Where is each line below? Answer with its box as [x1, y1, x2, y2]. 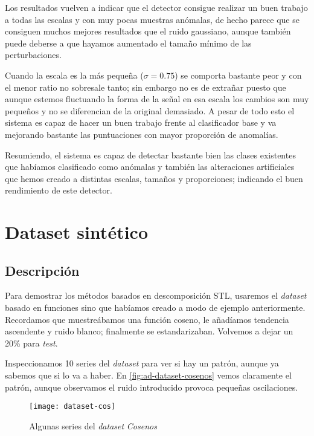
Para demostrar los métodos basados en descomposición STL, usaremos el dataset [5, 289, 307, 302]
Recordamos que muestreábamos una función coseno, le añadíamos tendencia [5, 313, 289, 325]
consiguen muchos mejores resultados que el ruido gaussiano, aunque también [5, 25, 291, 37]
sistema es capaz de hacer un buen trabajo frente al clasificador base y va [5, 116, 277, 129]
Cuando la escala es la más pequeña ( [5, 68, 144, 81]
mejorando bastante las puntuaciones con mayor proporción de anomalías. [5, 128, 278, 140]
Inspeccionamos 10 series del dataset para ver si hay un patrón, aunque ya [5, 357, 279, 369]
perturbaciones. [5, 48, 62, 61]
